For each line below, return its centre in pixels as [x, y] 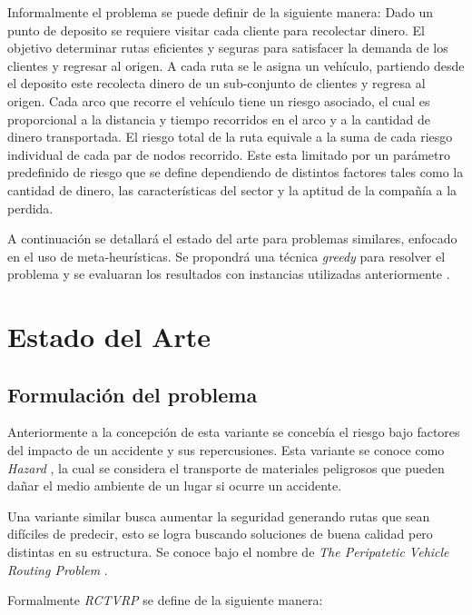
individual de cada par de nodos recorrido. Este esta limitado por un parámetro [229, 154]
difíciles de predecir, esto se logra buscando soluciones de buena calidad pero [220, 534]
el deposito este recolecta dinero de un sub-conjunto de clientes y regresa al [216, 83]
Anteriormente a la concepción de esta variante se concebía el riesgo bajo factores [234, 432]
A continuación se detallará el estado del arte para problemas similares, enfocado [232, 238]
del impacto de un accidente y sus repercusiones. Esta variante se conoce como [226, 450]
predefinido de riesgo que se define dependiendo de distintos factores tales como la [236, 172]
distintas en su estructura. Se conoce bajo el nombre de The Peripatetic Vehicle [228, 552]
